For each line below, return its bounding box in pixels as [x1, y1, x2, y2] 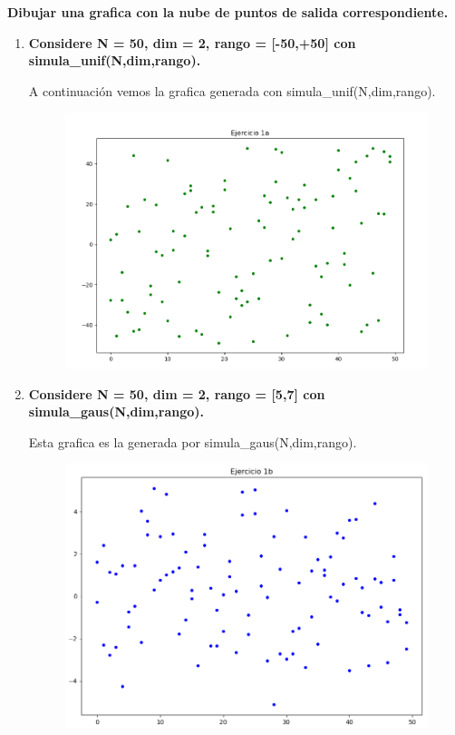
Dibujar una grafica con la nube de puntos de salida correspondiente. [7, 3, 449, 21]
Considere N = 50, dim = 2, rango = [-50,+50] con [28, 33, 356, 52]
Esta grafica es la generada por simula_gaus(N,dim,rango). [28, 432, 357, 451]
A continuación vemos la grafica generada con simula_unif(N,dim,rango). [28, 81, 436, 100]
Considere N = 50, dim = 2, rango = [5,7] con [28, 384, 325, 403]
